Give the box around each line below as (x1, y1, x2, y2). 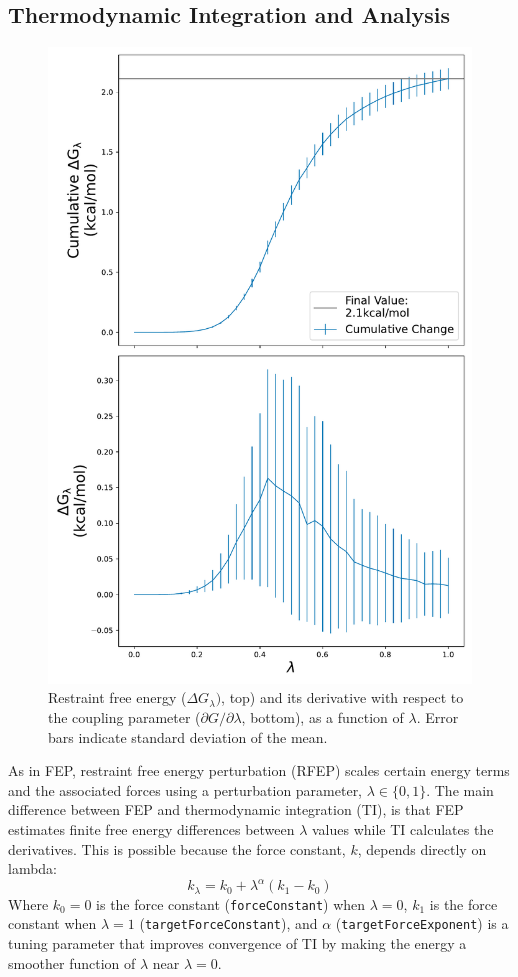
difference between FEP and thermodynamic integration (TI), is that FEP (8, 799, 464, 820)
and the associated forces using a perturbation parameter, (8, 779, 363, 800)
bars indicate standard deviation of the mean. (48, 726, 328, 747)
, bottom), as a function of (241, 707, 404, 727)
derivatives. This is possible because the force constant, (8, 838, 346, 859)
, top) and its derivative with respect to (221, 687, 464, 708)
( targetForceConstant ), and (139, 913, 318, 934)
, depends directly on (357, 838, 487, 859)
